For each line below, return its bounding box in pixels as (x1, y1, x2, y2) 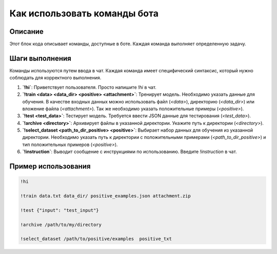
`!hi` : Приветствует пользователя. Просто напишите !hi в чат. (22, 84, 156, 90)
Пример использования (9, 162, 91, 171)
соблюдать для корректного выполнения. (9, 75, 102, 81)
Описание (9, 27, 44, 36)
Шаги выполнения (9, 54, 71, 62)
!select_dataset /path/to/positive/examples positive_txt (20, 236, 172, 242)
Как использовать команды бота (9, 8, 159, 19)
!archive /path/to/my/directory (20, 222, 102, 227)
